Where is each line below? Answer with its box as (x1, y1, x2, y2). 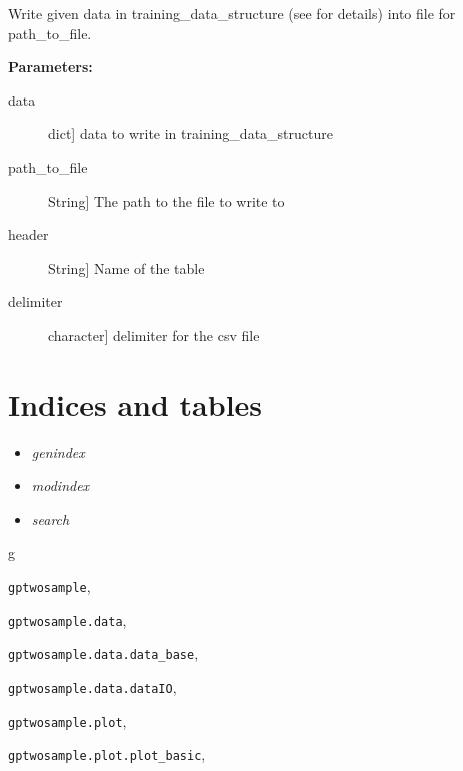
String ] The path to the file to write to (48, 190, 285, 211)
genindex (31, 441, 85, 462)
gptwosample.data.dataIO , (8, 677, 177, 697)
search (31, 508, 70, 529)
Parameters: (8, 56, 93, 77)
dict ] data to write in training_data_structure (48, 123, 333, 144)
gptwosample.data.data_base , (8, 643, 199, 664)
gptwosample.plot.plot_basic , (8, 744, 206, 765)
